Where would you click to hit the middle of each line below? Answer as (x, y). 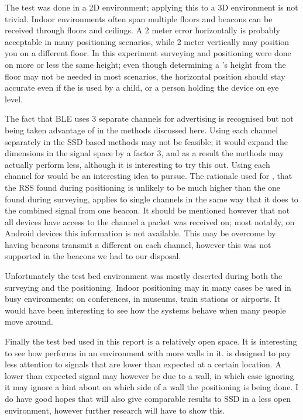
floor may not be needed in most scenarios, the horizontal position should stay (145, 76)
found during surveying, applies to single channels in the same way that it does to (151, 199)
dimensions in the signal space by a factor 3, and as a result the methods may (144, 153)
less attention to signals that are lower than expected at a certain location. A (143, 364)
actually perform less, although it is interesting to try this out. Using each (137, 164)
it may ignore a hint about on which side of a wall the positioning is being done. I (151, 387)
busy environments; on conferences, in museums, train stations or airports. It (143, 299)
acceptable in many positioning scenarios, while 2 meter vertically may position (147, 41)
